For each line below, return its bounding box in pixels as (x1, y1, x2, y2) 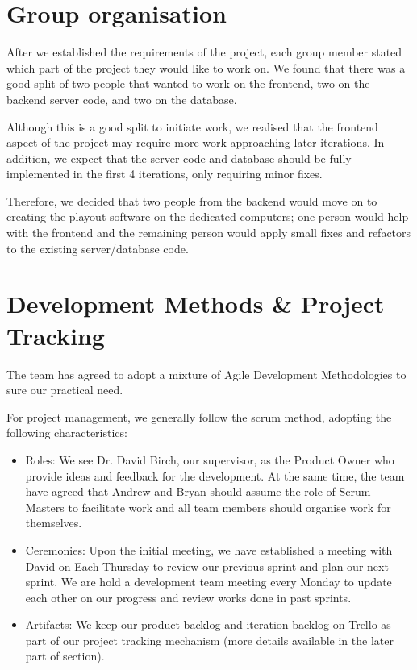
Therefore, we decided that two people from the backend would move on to (6, 192, 377, 209)
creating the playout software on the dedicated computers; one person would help (6, 208, 409, 225)
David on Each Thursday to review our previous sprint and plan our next (25, 557, 389, 574)
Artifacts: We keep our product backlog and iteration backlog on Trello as (25, 616, 391, 633)
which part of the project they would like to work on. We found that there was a (6, 59, 406, 76)
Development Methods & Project (6, 287, 385, 320)
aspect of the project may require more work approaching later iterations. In (6, 134, 385, 151)
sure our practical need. (6, 381, 123, 398)
